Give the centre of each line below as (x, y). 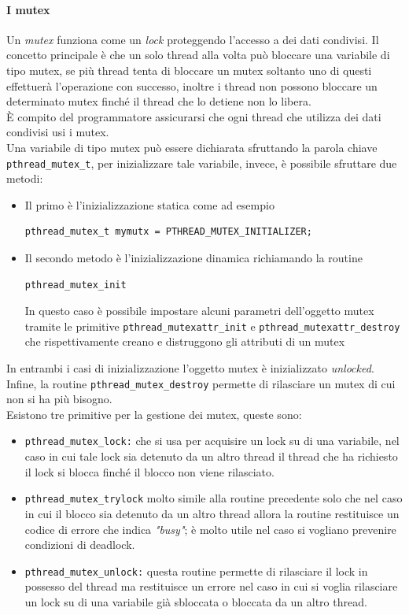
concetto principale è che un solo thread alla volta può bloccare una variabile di (198, 55)
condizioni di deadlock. (80, 545)
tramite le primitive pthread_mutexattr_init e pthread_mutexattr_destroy (212, 326)
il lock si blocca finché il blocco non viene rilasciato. (149, 471)
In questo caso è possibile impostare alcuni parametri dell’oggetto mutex (199, 311)
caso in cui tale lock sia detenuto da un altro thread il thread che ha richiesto (211, 456)
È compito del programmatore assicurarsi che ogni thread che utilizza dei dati (194, 116)
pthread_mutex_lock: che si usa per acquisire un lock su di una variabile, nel (212, 441)
